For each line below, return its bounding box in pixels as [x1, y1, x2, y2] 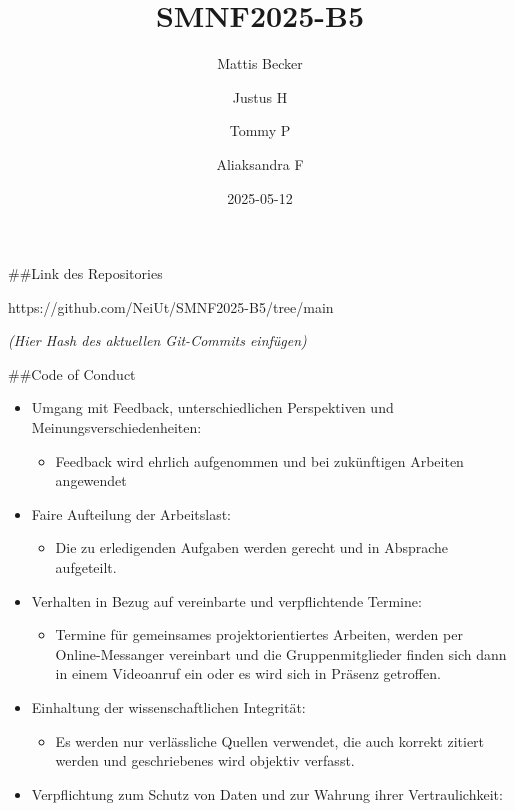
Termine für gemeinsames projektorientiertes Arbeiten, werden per [55, 624, 463, 645]
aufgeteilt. [55, 557, 117, 578]
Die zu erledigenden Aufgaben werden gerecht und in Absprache [55, 537, 449, 558]
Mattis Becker [217, 53, 303, 74]
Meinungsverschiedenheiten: [31, 417, 202, 438]
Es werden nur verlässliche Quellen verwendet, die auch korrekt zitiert [55, 730, 485, 751]
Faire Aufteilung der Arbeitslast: [31, 503, 232, 524]
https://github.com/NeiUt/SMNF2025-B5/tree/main [8, 296, 334, 317]
